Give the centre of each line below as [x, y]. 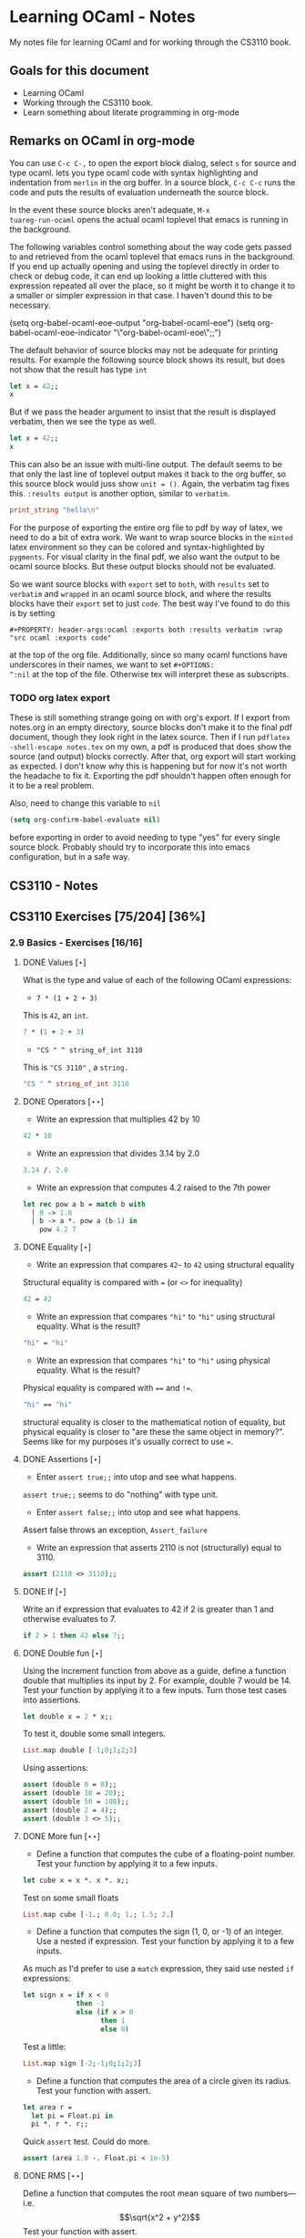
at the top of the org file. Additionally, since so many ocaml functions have [149, 654]
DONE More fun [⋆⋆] [61, 1835]
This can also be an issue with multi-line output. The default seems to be [146, 465]
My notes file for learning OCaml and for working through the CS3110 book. [150, 42]
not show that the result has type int [78, 369]
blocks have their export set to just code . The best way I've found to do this [150, 603]
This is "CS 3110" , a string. [76, 1067]
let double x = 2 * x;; [68, 1716]
